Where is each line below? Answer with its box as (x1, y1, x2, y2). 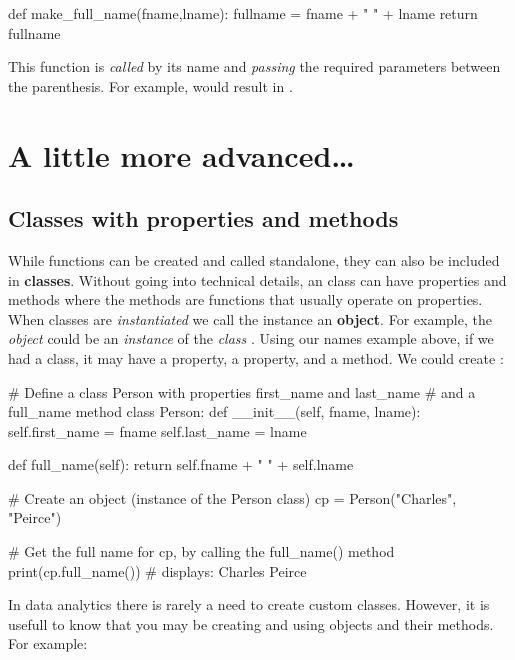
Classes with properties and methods (8, 203, 399, 234)
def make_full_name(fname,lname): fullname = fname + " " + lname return (8, 3, 478, 23)
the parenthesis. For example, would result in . (8, 75, 293, 96)
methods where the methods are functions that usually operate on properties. (8, 289, 483, 310)
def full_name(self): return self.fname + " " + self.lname (8, 454, 354, 475)
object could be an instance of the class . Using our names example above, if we (8, 328, 494, 349)
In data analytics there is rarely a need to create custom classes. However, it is (8, 594, 490, 615)
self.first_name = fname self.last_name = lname (8, 420, 307, 441)
